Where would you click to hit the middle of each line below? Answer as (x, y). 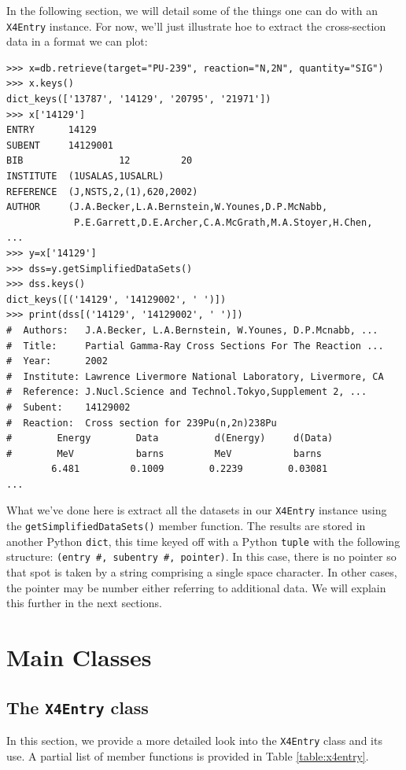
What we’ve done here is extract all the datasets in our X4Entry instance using (197, 510)
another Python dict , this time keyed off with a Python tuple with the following (203, 541)
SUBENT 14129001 (60, 145)
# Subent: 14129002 (68, 407)
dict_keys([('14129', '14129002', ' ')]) (116, 299)
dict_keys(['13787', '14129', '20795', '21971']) (139, 99)
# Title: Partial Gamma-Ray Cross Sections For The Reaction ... (195, 346)
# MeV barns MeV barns (164, 453)
